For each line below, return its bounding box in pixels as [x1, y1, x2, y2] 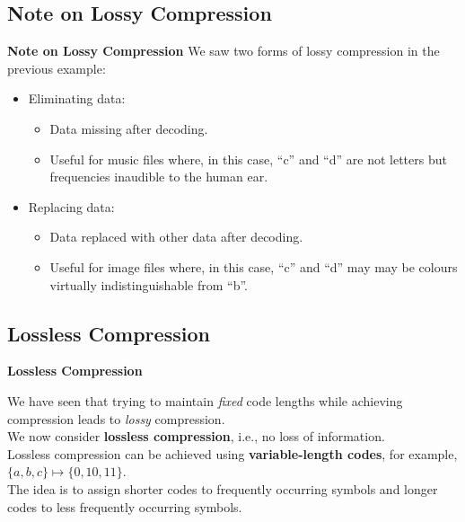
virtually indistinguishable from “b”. [49, 275, 248, 294]
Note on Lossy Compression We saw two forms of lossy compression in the [7, 41, 440, 60]
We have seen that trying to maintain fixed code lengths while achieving [7, 391, 403, 410]
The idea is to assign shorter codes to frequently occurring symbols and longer [7, 479, 438, 498]
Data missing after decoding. [49, 119, 208, 137]
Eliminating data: [28, 89, 126, 108]
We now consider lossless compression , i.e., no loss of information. [7, 427, 385, 446]
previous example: [7, 58, 106, 77]
